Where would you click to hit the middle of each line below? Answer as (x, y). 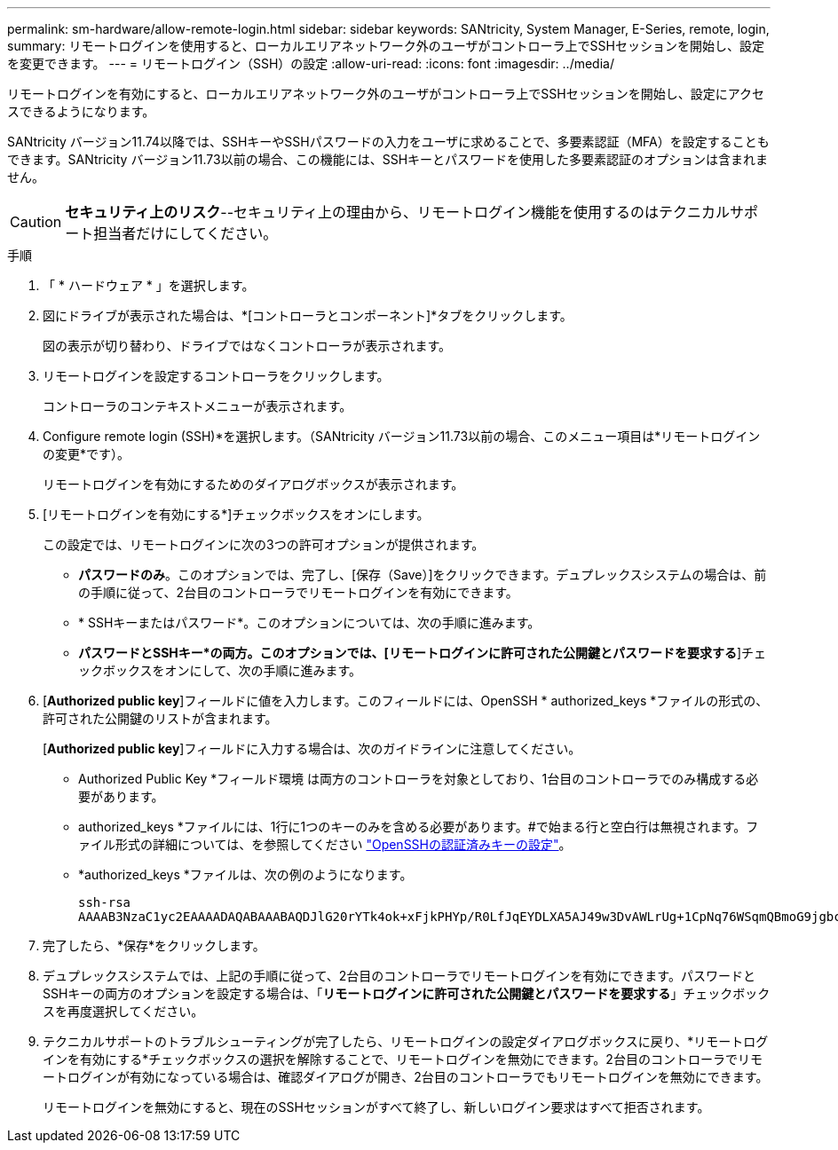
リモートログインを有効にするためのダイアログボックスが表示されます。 (253, 484)
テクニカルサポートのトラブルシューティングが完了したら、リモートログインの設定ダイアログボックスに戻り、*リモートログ (406, 1041)
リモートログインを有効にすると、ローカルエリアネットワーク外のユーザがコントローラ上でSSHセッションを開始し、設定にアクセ (386, 94)
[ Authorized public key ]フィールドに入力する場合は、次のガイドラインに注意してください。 (312, 748)
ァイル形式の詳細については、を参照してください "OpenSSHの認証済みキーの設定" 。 (325, 844)
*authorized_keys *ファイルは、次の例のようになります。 (245, 874)
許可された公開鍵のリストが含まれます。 (160, 718)
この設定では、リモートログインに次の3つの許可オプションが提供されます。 (264, 544)
